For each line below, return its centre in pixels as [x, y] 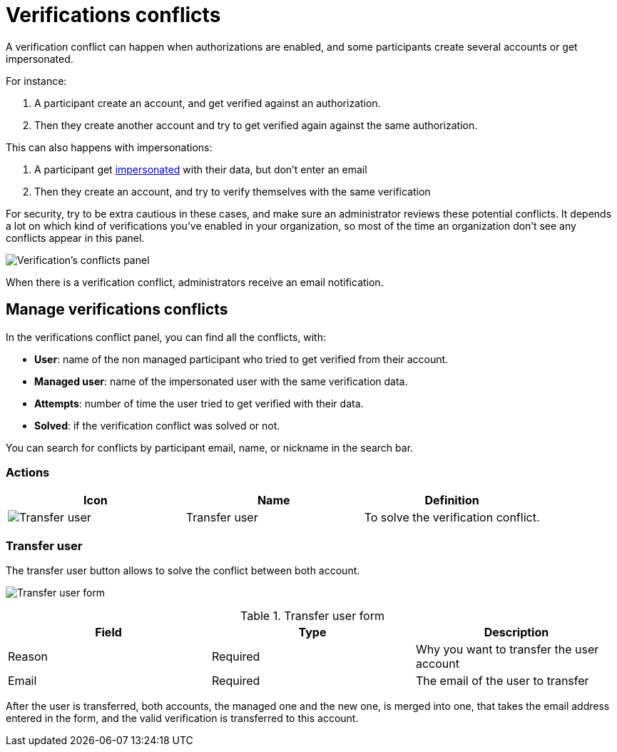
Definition [452, 501]
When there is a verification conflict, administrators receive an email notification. [195, 282]
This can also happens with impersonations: [109, 147]
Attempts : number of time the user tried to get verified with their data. [199, 403]
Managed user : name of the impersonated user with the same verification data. [221, 381]
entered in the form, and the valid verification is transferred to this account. [182, 718]
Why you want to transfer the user [507, 650]
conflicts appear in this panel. [75, 238]
